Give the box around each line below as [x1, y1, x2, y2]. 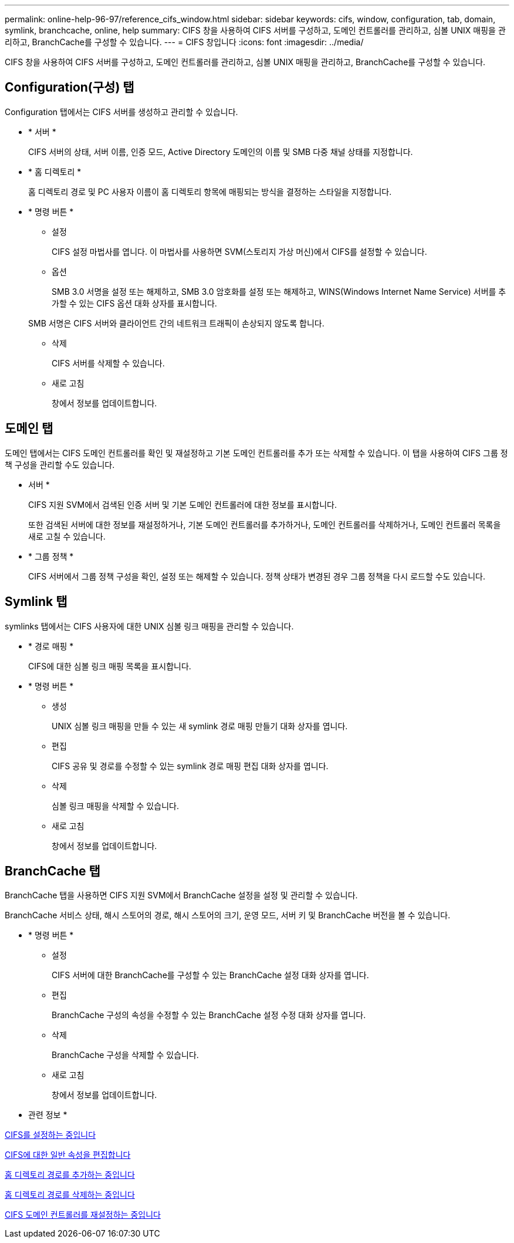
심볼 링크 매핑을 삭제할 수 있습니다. [52, 800, 179, 811]
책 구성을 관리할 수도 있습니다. [5, 459, 115, 470]
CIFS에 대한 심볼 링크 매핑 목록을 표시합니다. [28, 661, 191, 671]
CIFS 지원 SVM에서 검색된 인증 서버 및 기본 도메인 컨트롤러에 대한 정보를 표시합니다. [28, 499, 337, 510]
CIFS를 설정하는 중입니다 [5, 1130, 96, 1140]
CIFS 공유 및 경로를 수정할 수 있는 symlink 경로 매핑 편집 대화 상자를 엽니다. [52, 760, 329, 771]
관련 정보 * [28, 1110, 67, 1120]
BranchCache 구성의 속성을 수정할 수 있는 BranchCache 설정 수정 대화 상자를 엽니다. [52, 1010, 366, 1020]
